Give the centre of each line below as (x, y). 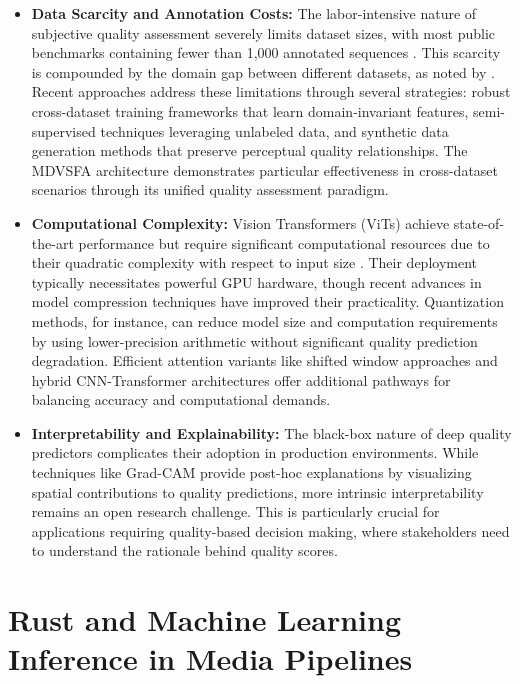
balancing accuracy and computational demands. (181, 399)
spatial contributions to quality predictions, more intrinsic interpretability (257, 491)
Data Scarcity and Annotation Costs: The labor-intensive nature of (254, 13)
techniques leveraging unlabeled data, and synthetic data (274, 130)
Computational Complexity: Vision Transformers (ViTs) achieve (240, 222)
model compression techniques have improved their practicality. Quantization (267, 301)
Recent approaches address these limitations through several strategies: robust (271, 91)
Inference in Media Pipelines (210, 658)
